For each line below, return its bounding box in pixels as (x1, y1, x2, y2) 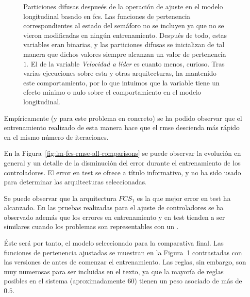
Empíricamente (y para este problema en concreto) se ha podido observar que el (4, 113, 242, 123)
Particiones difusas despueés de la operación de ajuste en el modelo (23, 1, 223, 11)
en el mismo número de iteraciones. (4, 132, 109, 142)
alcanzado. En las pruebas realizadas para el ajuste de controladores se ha (4, 202, 224, 213)
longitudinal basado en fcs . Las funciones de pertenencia (23, 11, 190, 21)
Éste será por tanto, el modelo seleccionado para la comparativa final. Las (4, 238, 224, 248)
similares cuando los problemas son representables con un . (4, 221, 179, 231)
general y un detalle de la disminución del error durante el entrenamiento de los (4, 157, 241, 167)
